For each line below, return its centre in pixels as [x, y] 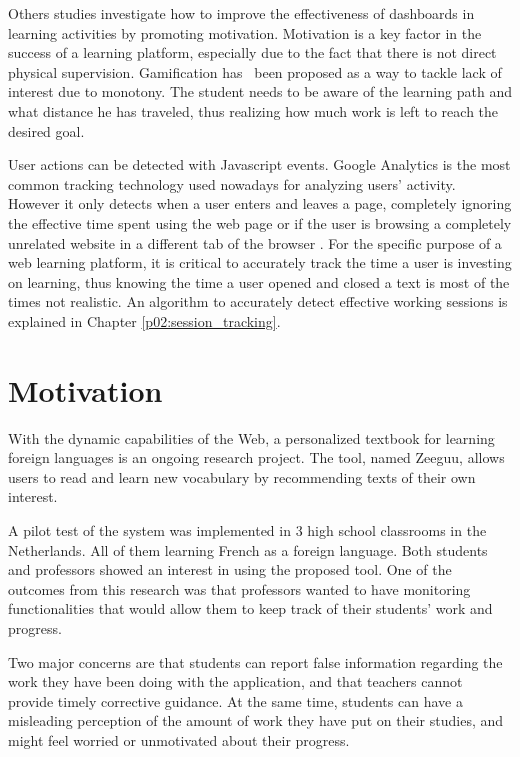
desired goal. [46, 130]
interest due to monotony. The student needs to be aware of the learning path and [260, 91]
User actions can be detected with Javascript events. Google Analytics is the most [259, 164]
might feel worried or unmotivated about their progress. [179, 739]
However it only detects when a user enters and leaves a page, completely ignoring [260, 203]
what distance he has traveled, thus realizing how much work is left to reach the [253, 110]
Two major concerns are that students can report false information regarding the [255, 661]
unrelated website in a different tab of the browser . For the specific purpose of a [255, 242]
